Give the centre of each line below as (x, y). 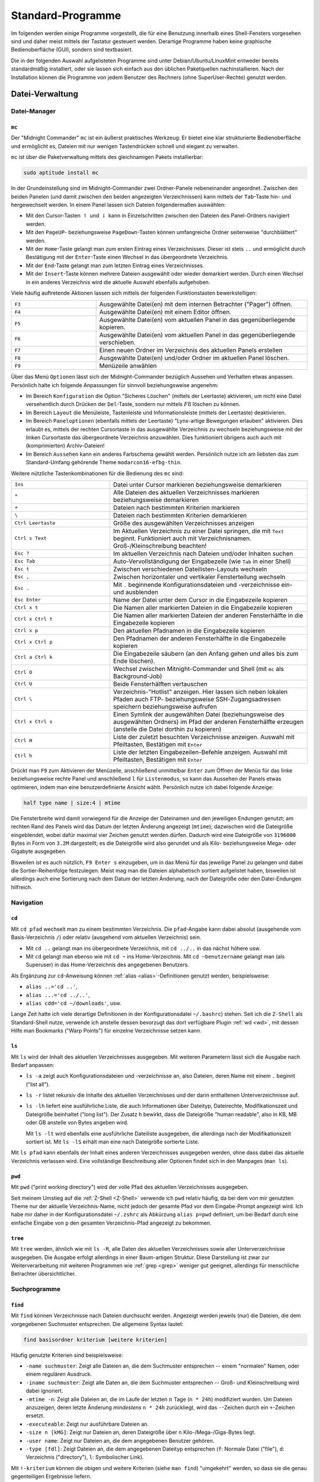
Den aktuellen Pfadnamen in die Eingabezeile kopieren (189, 630)
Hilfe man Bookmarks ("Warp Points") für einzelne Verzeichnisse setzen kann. (106, 1031)
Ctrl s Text (31, 539)
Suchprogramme (36, 1289)
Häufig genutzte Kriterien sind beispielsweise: (67, 1355)
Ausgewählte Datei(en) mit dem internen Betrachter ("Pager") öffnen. (196, 304)
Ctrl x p (26, 630)
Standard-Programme (66, 15)
